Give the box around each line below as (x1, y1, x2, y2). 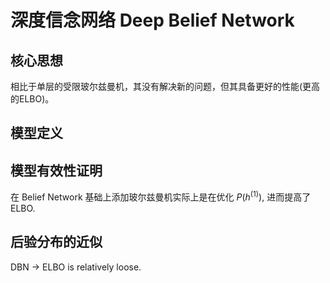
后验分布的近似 (10, 234, 103, 251)
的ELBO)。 (10, 93, 55, 105)
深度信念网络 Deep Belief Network (10, 9, 295, 32)
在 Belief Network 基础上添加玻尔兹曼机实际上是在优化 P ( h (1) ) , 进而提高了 (10, 189, 312, 203)
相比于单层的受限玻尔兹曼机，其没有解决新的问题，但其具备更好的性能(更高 (10, 81, 321, 92)
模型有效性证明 (10, 162, 103, 179)
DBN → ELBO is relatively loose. (10, 261, 142, 273)
